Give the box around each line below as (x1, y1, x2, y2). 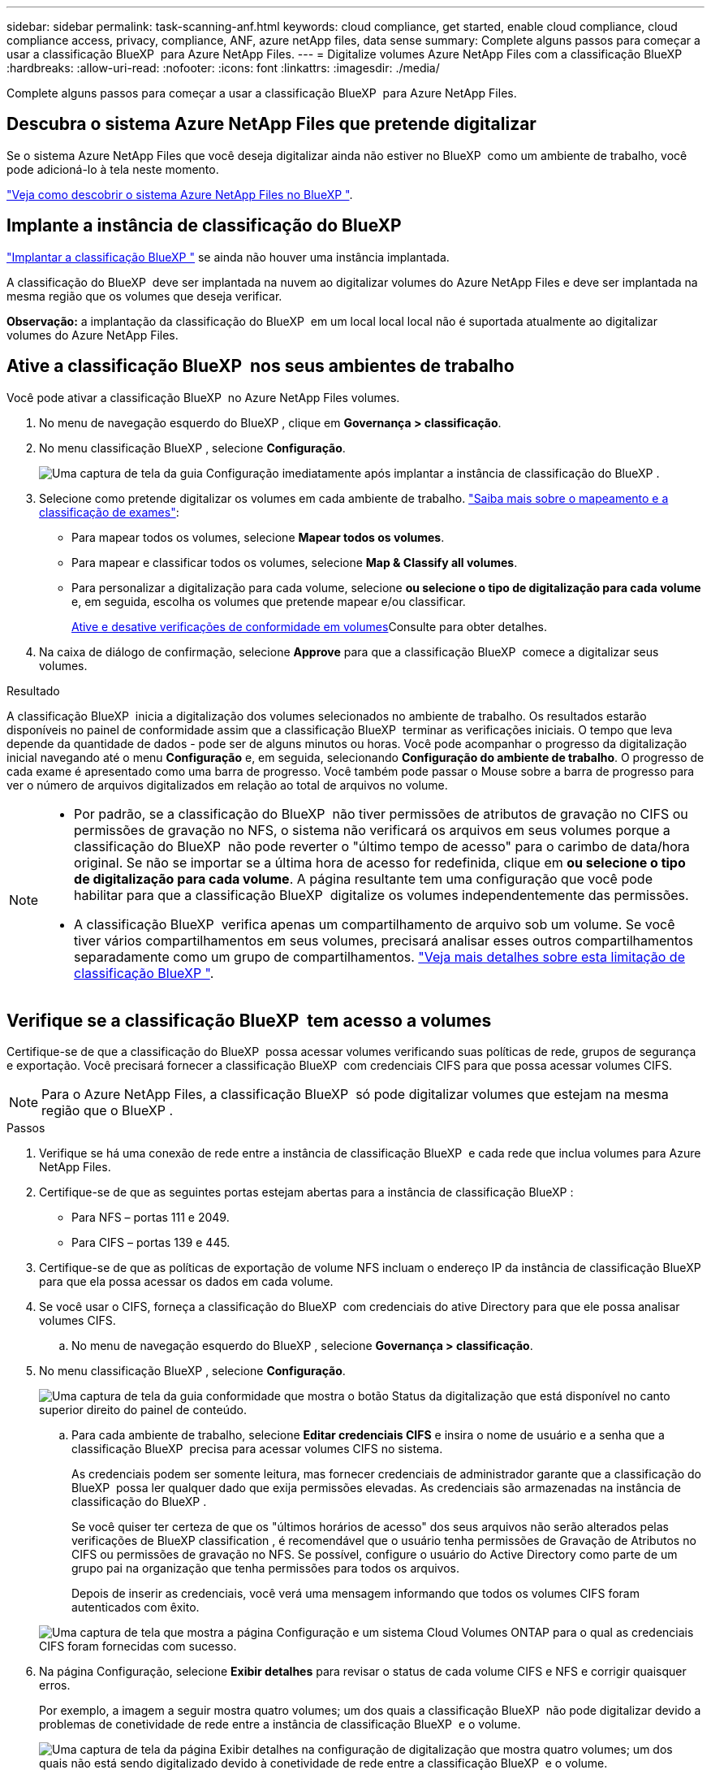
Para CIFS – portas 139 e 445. (71, 1235, 231, 1250)
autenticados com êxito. (71, 1600, 200, 1615)
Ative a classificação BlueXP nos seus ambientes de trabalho (6, 356, 515, 377)
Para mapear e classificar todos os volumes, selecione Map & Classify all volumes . (71, 555, 518, 569)
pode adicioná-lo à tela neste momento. (6, 162, 219, 176)
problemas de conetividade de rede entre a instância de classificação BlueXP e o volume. (39, 1717, 521, 1732)
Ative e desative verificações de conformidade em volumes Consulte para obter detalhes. (71, 619, 548, 634)
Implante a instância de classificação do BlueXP (6, 215, 402, 236)
